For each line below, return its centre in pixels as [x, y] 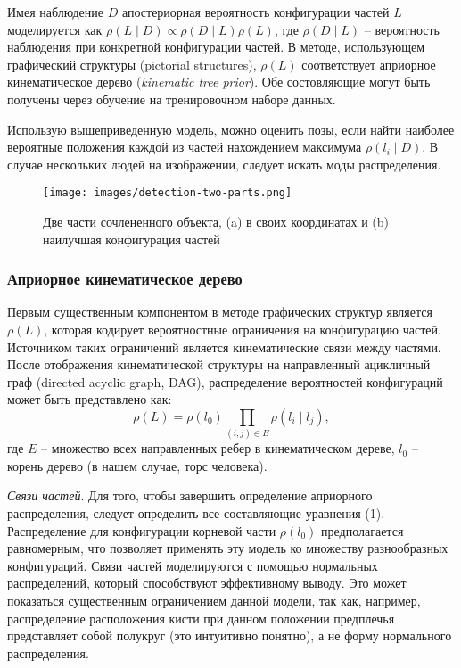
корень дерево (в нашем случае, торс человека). [137, 465]
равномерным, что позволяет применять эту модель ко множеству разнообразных [228, 548]
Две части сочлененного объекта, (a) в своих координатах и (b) [216, 221]
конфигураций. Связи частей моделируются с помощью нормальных [193, 565]
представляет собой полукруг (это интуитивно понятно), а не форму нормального [230, 635]
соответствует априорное [369, 64]
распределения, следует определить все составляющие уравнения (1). [196, 513]
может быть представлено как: [90, 399]
